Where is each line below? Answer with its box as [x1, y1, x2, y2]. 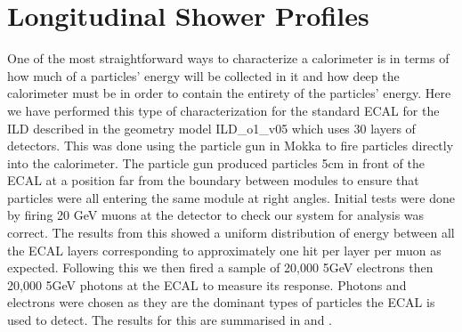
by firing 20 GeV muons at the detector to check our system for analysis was [7, 206, 425, 224]
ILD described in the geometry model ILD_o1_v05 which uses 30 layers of [7, 118, 416, 137]
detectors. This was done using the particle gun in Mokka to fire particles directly [7, 136, 454, 155]
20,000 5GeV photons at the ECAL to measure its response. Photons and [7, 275, 407, 294]
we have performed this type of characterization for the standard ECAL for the [7, 101, 440, 119]
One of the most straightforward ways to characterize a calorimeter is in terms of [7, 49, 450, 68]
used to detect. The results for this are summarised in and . [7, 311, 332, 329]
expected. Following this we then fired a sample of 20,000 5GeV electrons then [7, 258, 434, 277]
